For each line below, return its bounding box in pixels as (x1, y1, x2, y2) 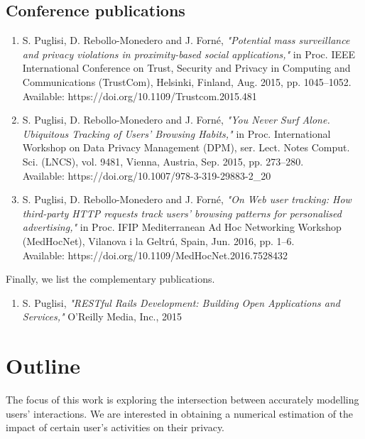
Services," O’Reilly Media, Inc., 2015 (22, 309, 182, 324)
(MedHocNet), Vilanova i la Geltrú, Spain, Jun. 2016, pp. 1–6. (22, 233, 295, 248)
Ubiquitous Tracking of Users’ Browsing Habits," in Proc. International (22, 126, 331, 141)
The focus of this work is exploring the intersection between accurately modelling (6, 392, 359, 407)
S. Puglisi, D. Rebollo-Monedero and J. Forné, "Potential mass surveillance (22, 33, 350, 48)
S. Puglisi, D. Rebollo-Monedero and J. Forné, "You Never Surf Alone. (22, 112, 330, 127)
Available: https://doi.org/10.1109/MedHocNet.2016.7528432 (22, 247, 288, 262)
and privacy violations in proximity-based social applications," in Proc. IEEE (22, 46, 356, 61)
